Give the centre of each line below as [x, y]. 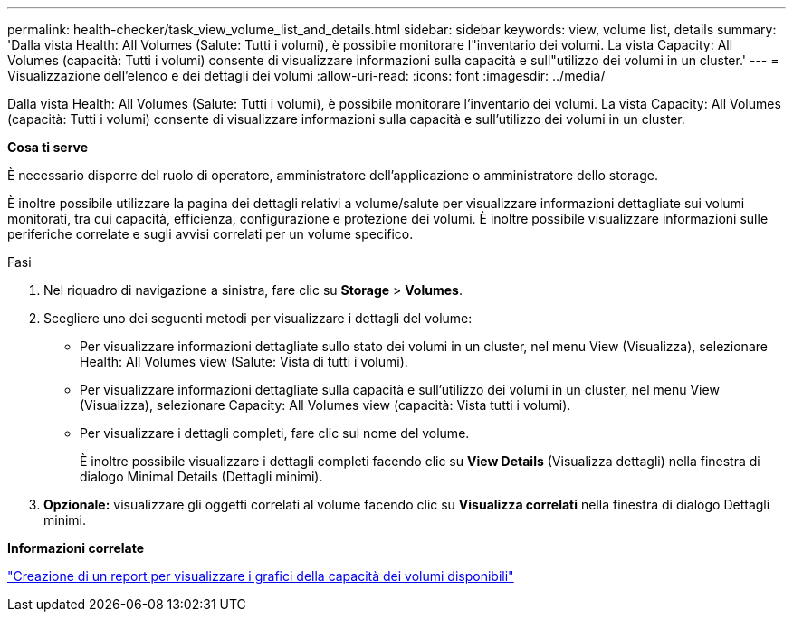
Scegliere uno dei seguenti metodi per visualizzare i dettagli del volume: [258, 318]
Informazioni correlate [76, 548]
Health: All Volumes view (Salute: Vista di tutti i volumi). [244, 362]
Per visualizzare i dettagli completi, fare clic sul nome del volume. [275, 433]
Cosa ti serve [48, 147]
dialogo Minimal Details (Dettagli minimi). [201, 476]
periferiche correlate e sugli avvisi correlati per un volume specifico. [210, 234]
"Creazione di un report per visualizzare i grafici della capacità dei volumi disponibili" [261, 576]
